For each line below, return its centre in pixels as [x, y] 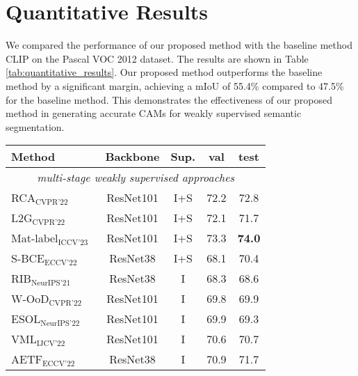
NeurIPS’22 [60, 324]
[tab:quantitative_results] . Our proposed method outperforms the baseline [164, 72]
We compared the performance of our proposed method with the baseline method [179, 45]
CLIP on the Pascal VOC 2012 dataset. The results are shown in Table [157, 58]
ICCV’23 [73, 243]
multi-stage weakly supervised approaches [136, 178]
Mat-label [35, 238]
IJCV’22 [51, 344]
